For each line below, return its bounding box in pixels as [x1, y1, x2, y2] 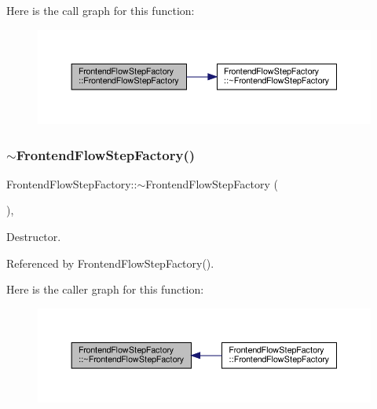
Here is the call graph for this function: [6, 2, 195, 18]
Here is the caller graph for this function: [6, 281, 204, 298]
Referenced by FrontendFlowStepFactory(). [6, 254, 214, 271]
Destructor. [6, 228, 61, 244]
